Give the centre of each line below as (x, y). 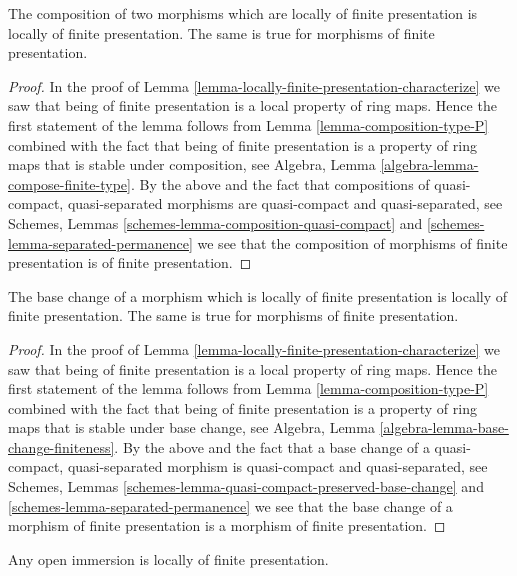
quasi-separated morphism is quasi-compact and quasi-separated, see (277, 466)
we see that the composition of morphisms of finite (352, 242)
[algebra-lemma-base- (444, 427)
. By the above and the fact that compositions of (280, 183)
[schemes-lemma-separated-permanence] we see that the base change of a (230, 505)
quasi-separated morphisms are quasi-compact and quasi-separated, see (285, 203)
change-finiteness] (61, 446)
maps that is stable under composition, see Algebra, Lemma (192, 164)
